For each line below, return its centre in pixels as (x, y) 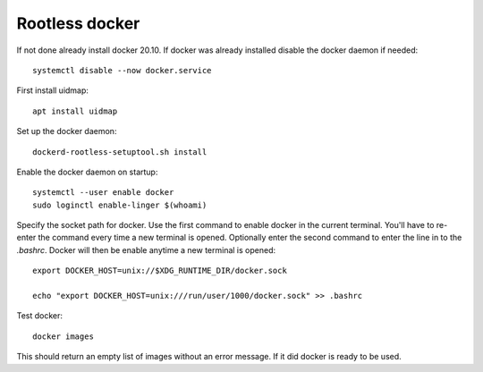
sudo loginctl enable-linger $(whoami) (120, 205)
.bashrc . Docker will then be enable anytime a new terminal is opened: (146, 249)
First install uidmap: (53, 90)
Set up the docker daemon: (67, 131)
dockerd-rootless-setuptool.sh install (120, 152)
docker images (63, 336)
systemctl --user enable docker (103, 193)
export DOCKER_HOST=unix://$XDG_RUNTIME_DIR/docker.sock (160, 271)
